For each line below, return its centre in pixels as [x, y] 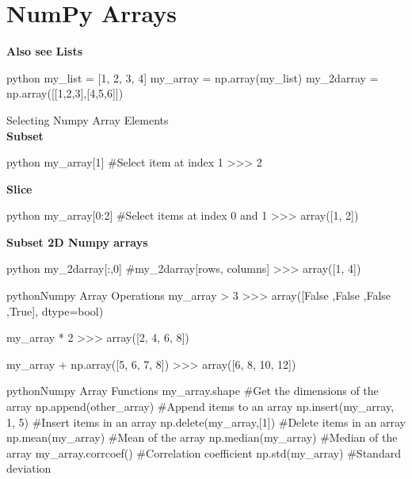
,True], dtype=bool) [55, 310]
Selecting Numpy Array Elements [88, 119]
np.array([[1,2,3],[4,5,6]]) [65, 93]
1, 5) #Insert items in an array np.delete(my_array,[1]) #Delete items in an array [206, 422]
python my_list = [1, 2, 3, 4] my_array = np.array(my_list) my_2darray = [193, 77]
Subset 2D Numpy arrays [77, 241]
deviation [29, 468]
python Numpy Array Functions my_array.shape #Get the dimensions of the [193, 391]
